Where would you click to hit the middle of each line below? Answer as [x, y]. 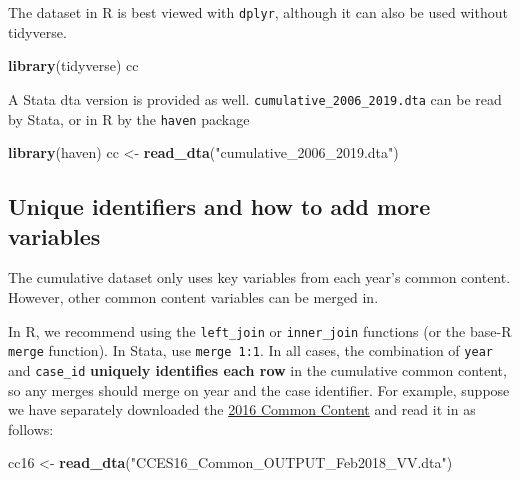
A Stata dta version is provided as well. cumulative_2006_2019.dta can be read [255, 98]
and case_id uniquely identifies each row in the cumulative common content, [257, 369]
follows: [31, 428]
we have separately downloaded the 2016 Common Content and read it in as [242, 409]
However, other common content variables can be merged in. [193, 296]
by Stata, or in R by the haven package [129, 118]
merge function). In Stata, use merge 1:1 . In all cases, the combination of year [250, 350]
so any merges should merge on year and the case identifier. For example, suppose [259, 389]
